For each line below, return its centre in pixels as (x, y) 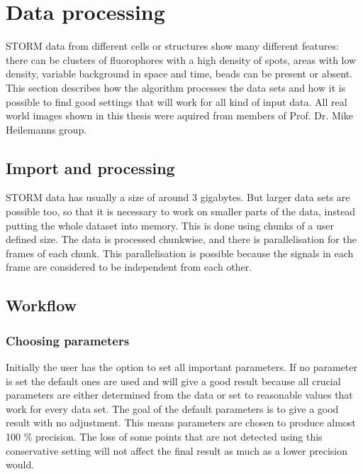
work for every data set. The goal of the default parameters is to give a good (172, 408)
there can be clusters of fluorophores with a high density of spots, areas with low (181, 59)
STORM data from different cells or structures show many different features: (172, 46)
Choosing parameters (68, 340)
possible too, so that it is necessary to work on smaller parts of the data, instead (181, 211)
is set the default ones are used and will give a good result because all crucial (173, 381)
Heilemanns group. (46, 129)
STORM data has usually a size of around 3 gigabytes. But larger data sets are (178, 197)
